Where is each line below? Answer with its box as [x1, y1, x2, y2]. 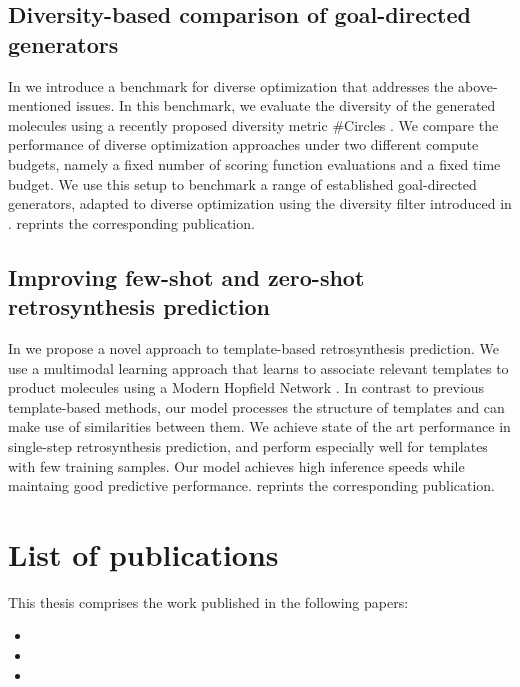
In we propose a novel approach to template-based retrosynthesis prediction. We [8, 337, 499, 358]
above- [458, 75, 498, 96]
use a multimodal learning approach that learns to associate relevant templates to [8, 357, 509, 378]
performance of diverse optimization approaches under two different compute [8, 134, 479, 155]
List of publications [8, 533, 279, 574]
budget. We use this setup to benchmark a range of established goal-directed [8, 173, 477, 194]
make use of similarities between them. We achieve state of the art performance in [8, 416, 511, 437]
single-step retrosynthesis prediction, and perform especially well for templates [8, 435, 488, 456]
